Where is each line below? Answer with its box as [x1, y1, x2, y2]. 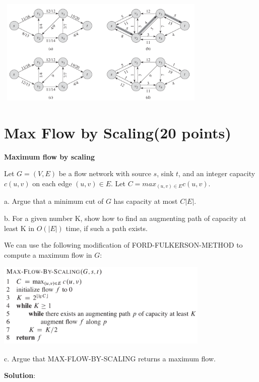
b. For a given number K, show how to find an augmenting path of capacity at [4, 213, 246, 223]
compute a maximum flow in [4, 249, 92, 260]
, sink [157, 168, 174, 179]
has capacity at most [113, 196, 178, 206]
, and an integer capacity [178, 168, 255, 179]
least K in [4, 222, 34, 233]
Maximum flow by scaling [4, 151, 95, 162]
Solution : [4, 370, 36, 380]
